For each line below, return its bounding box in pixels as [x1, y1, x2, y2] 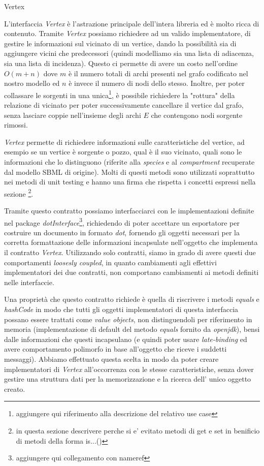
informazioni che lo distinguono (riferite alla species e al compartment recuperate [4, 156, 255, 167]
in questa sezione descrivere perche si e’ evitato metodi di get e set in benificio [16, 425, 260, 436]
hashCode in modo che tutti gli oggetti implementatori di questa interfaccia [4, 304, 239, 314]
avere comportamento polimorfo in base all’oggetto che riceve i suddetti [4, 344, 227, 354]
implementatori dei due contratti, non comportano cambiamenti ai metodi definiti [4, 267, 259, 277]
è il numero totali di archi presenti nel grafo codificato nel [68, 68, 248, 78]
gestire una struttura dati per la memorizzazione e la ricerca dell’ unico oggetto [4, 374, 251, 384]
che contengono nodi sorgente [151, 109, 243, 120]
